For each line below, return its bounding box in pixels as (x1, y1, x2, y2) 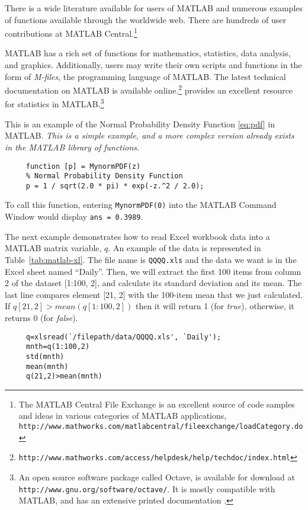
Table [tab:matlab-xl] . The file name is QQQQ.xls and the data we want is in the (5, 253, 297, 265)
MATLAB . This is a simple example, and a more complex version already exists (5, 129, 294, 142)
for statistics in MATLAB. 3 (5, 96, 104, 110)
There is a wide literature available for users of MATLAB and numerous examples (5, 2, 303, 14)
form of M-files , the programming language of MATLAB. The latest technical (5, 70, 286, 82)
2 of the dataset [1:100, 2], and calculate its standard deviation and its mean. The (5, 277, 302, 289)
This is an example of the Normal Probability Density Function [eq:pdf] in (5, 117, 275, 130)
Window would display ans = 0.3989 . (5, 210, 143, 223)
